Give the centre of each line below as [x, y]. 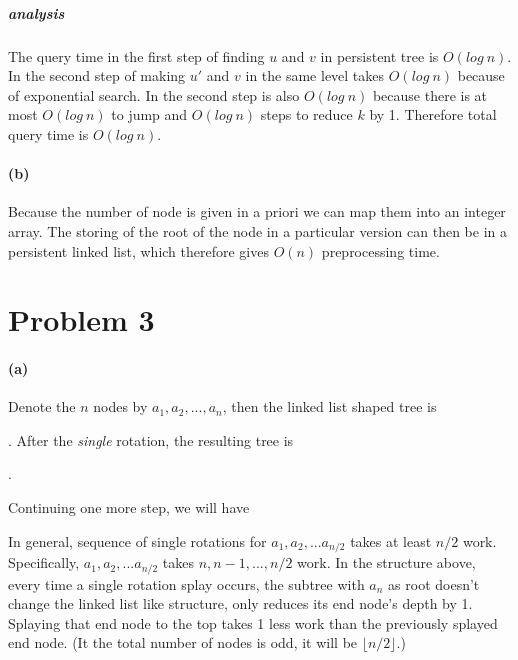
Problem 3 [81, 319]
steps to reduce [306, 114]
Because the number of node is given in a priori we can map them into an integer [257, 211]
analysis [36, 12]
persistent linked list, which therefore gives [138, 250]
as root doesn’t [434, 583]
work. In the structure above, [386, 562]
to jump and [149, 114]
